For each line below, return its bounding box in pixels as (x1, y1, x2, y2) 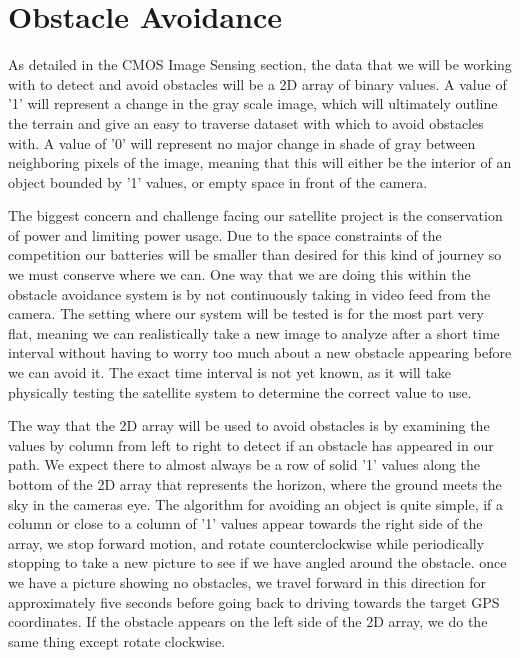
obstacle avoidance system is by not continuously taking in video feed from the (8, 283, 491, 304)
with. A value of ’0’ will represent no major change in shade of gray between (8, 132, 476, 153)
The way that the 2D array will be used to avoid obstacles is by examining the (8, 415, 490, 436)
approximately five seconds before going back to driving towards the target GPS (8, 591, 500, 612)
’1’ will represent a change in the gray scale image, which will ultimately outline (8, 93, 498, 114)
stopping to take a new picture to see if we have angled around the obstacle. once (8, 552, 507, 573)
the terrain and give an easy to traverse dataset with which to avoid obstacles (8, 112, 484, 133)
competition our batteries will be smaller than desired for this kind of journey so (8, 244, 502, 265)
